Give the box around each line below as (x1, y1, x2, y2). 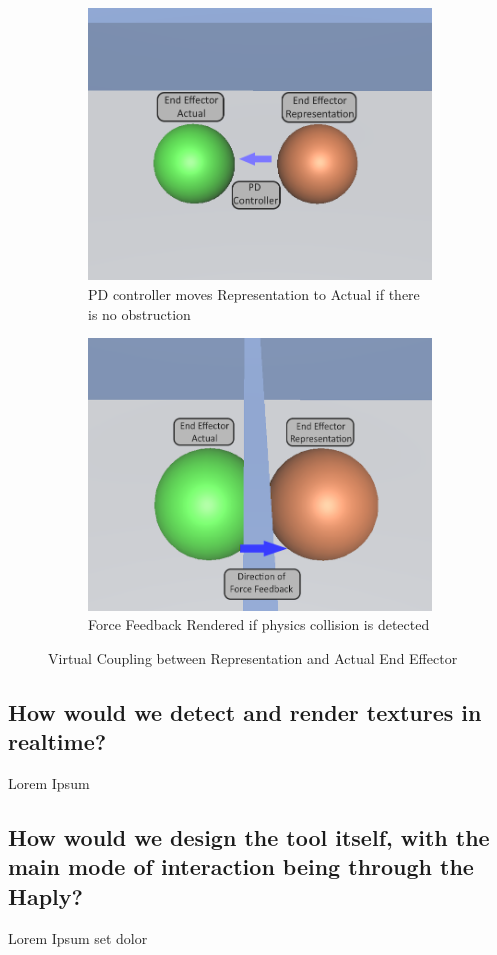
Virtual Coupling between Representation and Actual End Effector (48, 647, 458, 668)
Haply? (8, 880, 83, 911)
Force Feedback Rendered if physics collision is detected (88, 614, 430, 635)
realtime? (8, 726, 107, 757)
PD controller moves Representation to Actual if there (88, 284, 420, 305)
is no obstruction (88, 303, 191, 324)
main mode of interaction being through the (8, 851, 474, 882)
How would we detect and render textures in (8, 696, 482, 727)
